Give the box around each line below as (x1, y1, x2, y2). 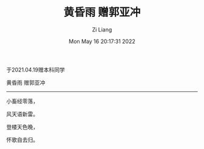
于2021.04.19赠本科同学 (6, 66, 65, 73)
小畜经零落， (6, 98, 38, 105)
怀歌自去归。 (6, 136, 38, 143)
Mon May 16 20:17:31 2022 (69, 38, 135, 45)
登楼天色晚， (6, 123, 38, 130)
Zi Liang (92, 25, 112, 33)
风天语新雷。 (6, 110, 38, 118)
